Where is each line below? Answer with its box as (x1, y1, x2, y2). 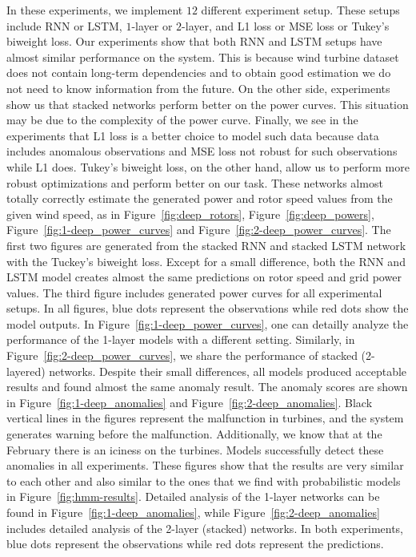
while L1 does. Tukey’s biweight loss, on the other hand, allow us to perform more (6, 158, 410, 175)
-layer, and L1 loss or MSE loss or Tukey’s (182, 17, 390, 34)
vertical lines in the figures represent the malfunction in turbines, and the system (6, 410, 404, 426)
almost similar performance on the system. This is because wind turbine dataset (6, 48, 399, 65)
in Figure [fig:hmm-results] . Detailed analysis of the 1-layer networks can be (6, 488, 380, 505)
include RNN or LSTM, (6, 17, 122, 34)
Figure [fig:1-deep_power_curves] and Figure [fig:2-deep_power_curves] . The (6, 221, 391, 238)
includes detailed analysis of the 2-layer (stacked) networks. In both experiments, (6, 519, 404, 536)
